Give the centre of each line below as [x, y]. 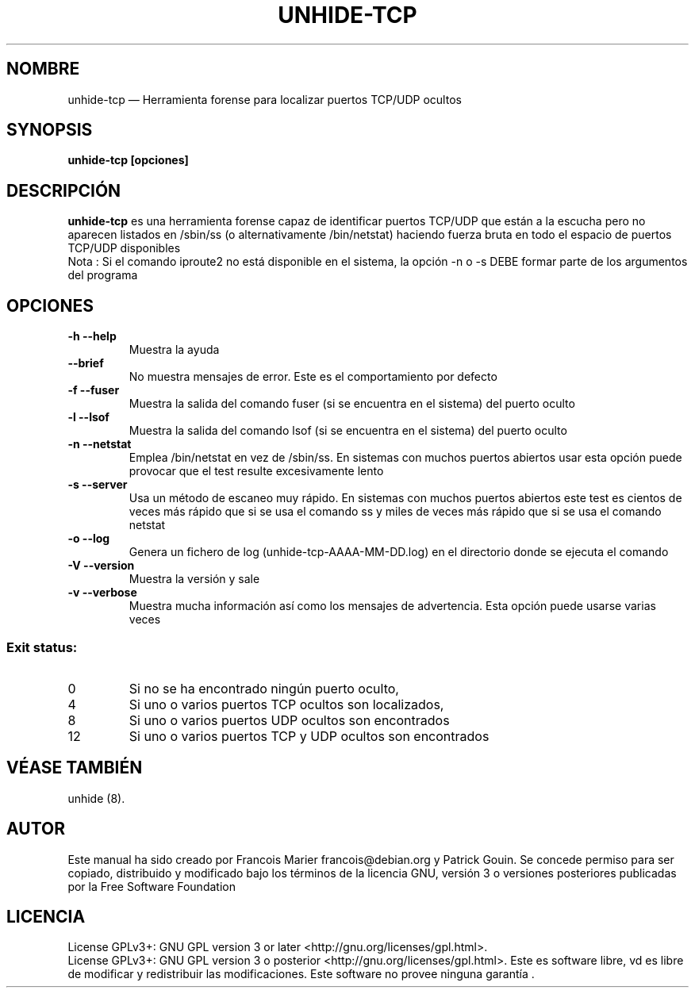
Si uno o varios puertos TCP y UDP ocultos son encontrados [309, 736]
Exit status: [42, 647]
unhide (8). [96, 798]
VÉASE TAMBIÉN [75, 768]
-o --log [89, 539]
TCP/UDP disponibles [124, 248]
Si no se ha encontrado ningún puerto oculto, [264, 688]
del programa [103, 275]
